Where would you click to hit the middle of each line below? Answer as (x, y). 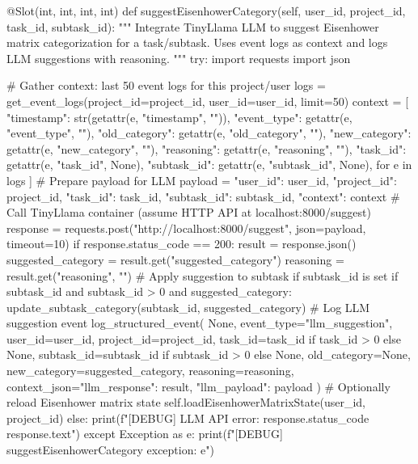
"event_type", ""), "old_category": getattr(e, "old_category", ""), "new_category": (209, 133)
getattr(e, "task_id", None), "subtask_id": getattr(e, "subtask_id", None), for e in (209, 165)
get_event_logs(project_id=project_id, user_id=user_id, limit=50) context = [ (208, 101)
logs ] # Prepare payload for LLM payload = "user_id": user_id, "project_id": (202, 180)
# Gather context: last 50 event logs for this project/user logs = (166, 85)
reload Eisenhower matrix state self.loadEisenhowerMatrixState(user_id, (186, 402)
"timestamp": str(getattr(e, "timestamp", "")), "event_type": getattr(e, (179, 117)
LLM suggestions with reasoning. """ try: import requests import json (179, 58)
